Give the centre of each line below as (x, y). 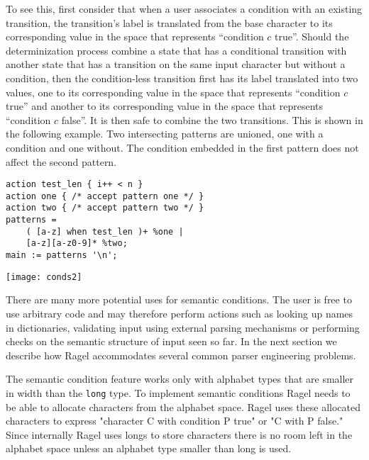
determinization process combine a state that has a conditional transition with (176, 50)
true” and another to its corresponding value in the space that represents (165, 106)
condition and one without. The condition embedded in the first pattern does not (182, 147)
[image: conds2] (44, 277)
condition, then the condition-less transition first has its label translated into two (182, 78)
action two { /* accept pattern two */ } (105, 208)
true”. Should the (312, 37)
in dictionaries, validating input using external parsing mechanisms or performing (183, 327)
